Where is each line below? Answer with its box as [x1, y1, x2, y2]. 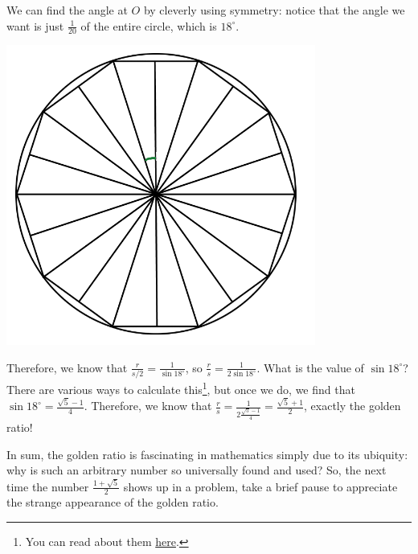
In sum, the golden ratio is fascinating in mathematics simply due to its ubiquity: [6, 445, 408, 462]
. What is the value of [256, 359, 364, 375]
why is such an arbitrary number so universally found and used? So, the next [6, 462, 387, 478]
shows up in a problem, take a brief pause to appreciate [123, 478, 398, 494]
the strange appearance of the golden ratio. [6, 494, 219, 511]
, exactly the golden [304, 397, 401, 414]
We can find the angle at [6, 2, 128, 18]
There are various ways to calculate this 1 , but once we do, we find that [6, 379, 355, 397]
